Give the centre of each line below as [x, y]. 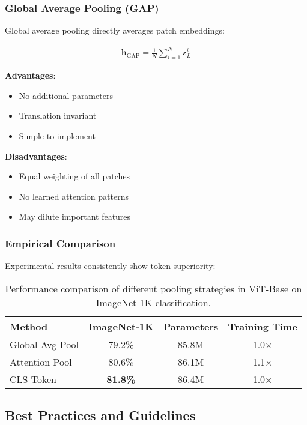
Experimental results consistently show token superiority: [110, 266]
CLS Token [33, 379]
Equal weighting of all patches [74, 176]
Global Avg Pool [44, 344]
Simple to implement [57, 135]
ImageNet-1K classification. [153, 302]
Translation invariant [58, 116]
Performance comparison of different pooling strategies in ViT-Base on [153, 288]
